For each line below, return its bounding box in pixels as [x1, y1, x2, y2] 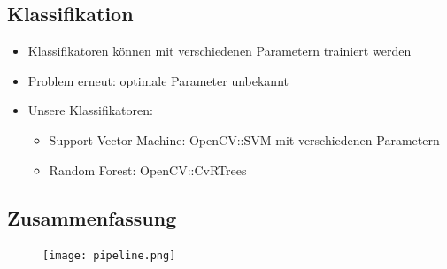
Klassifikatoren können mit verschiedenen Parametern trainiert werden [27, 42, 412, 60]
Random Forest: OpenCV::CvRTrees [49, 160, 247, 179]
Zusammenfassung [7, 204, 177, 231]
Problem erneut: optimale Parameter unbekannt [27, 71, 289, 89]
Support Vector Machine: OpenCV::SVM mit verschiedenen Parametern [49, 130, 440, 149]
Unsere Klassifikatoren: [27, 101, 153, 119]
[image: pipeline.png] [42, 250, 176, 263]
